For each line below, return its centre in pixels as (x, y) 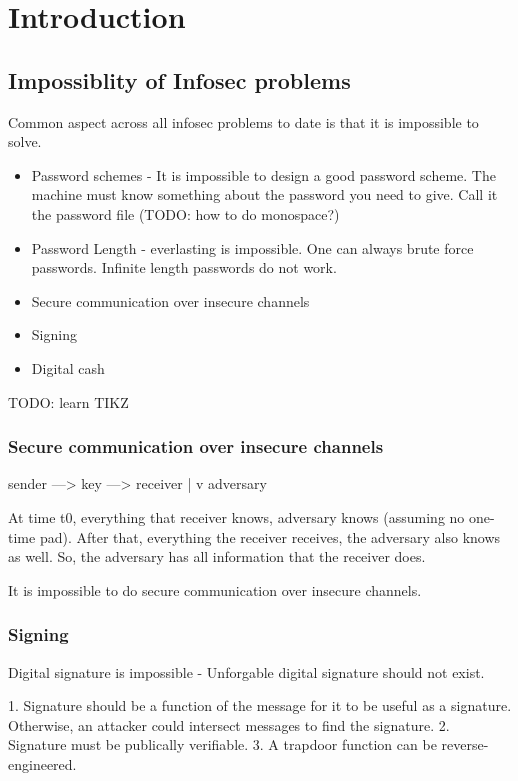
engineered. (42, 763)
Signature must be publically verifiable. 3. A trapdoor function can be (222, 744)
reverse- (465, 744)
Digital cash (68, 367)
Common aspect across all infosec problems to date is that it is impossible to (243, 121)
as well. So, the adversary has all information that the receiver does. (217, 556)
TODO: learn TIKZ (68, 401)
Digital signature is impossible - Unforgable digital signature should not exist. (246, 671)
